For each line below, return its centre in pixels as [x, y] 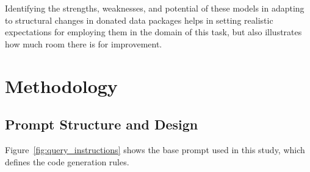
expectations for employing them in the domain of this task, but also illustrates [153, 32]
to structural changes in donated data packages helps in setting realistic [139, 20]
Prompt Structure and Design [102, 124]
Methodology [61, 85]
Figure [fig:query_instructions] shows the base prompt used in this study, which [155, 149]
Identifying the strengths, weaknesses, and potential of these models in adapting [155, 8]
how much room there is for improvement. [84, 43]
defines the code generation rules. [67, 161]
